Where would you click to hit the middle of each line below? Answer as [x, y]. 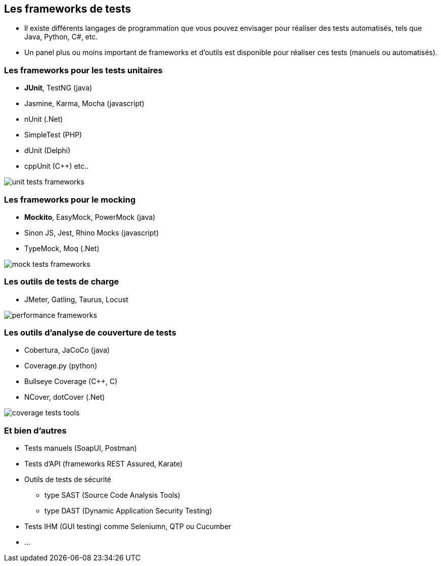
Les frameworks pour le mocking [70, 199]
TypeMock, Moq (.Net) [62, 248]
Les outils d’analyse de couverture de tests [90, 333]
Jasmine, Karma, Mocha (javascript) [84, 104]
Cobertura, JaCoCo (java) [67, 350]
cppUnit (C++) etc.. [57, 166]
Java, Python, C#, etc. [61, 37]
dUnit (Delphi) [47, 151]
